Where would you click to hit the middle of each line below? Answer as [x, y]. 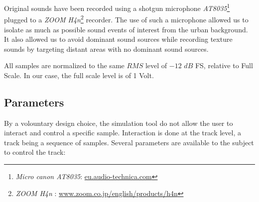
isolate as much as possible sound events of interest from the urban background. [126, 29]
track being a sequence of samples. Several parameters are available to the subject [129, 142]
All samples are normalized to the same [64, 65]
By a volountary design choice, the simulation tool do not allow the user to [119, 123]
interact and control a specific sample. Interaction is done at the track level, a [123, 133]
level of [156, 65]
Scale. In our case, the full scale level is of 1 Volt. [79, 75]
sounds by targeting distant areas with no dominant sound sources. [106, 49]
